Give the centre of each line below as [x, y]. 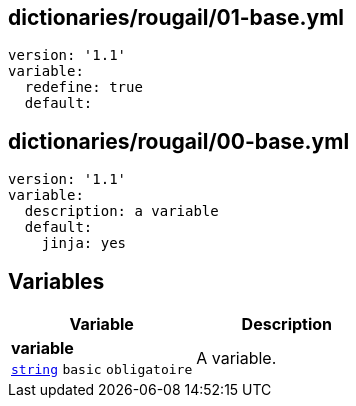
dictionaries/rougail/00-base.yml [179, 141]
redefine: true [83, 87]
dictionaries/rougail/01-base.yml [176, 17]
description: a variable [121, 211]
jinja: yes [84, 243]
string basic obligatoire [102, 370]
